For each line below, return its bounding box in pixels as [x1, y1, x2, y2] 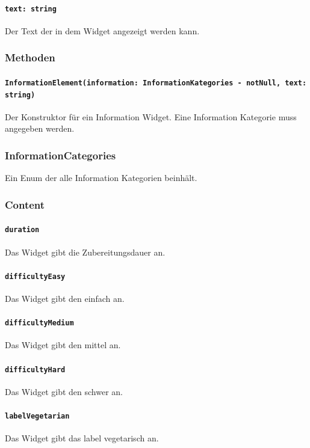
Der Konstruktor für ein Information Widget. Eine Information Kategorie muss [5, 110, 297, 123]
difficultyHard [5, 365, 66, 374]
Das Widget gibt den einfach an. [5, 292, 125, 304]
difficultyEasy [5, 272, 66, 281]
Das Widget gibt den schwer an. [5, 385, 123, 397]
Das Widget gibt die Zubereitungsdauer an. [5, 245, 166, 258]
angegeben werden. [5, 122, 75, 135]
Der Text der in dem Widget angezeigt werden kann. [5, 24, 200, 37]
